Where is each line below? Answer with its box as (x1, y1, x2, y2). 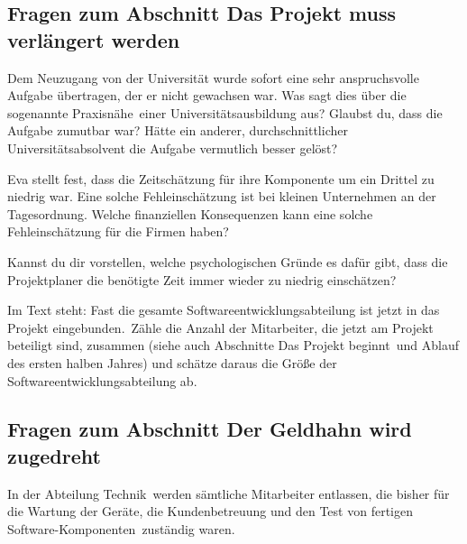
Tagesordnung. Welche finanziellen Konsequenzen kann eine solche (7, 204, 373, 223)
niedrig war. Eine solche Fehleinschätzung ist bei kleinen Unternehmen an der (7, 187, 436, 206)
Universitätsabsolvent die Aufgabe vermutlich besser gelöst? (7, 138, 338, 157)
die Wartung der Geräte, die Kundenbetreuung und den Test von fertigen (7, 502, 413, 521)
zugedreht (7, 441, 101, 469)
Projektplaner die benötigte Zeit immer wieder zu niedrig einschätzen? (7, 270, 397, 289)
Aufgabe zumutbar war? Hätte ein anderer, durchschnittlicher (7, 121, 348, 140)
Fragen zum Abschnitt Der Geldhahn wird (7, 415, 412, 443)
